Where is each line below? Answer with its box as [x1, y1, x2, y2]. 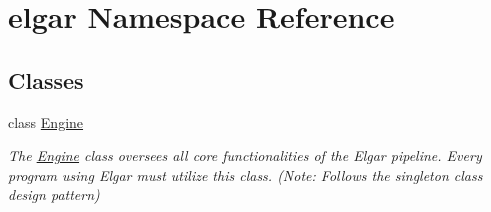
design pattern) [8, 184, 100, 205]
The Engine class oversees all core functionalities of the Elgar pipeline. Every [8, 145, 482, 166]
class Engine [8, 111, 84, 132]
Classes [8, 64, 84, 95]
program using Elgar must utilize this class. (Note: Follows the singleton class [8, 164, 483, 185]
